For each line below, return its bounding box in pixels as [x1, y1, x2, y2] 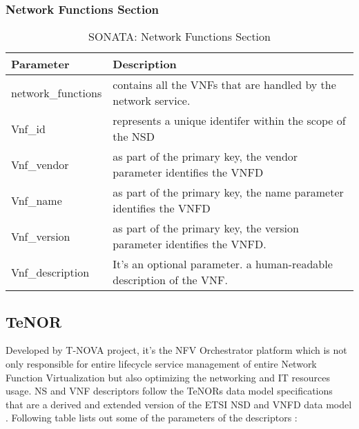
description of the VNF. [113, 272, 228, 288]
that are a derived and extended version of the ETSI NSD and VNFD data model [6, 397, 352, 411]
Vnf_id [11, 120, 46, 137]
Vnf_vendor [11, 156, 69, 172]
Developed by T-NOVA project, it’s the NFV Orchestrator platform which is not [6, 343, 347, 357]
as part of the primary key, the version [113, 220, 299, 237]
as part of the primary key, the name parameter [113, 184, 344, 201]
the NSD [113, 128, 155, 145]
